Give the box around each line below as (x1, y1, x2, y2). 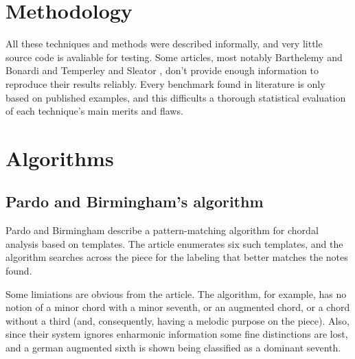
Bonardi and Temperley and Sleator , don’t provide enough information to (5, 63, 319, 78)
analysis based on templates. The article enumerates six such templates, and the (5, 236, 343, 251)
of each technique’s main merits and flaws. (5, 104, 183, 118)
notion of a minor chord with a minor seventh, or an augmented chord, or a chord (5, 300, 350, 314)
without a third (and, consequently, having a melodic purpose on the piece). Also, (5, 313, 350, 327)
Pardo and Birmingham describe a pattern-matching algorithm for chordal (5, 223, 319, 238)
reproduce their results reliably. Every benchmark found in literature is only (5, 76, 325, 91)
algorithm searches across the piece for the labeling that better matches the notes (5, 250, 348, 264)
